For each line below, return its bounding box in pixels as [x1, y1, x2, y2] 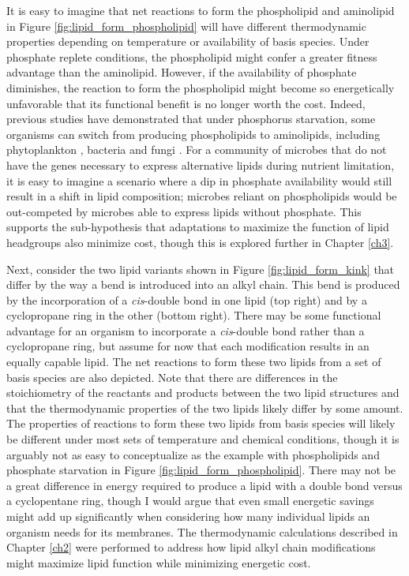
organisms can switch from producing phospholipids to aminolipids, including [6, 125, 381, 142]
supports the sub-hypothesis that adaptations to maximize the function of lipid [6, 219, 389, 235]
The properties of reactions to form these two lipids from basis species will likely [6, 415, 396, 432]
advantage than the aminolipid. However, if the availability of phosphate [6, 64, 357, 80]
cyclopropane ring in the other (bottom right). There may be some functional [6, 307, 381, 324]
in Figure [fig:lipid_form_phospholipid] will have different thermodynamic [6, 17, 366, 34]
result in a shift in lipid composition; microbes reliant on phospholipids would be [6, 188, 397, 204]
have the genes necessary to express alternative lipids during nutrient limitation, [6, 156, 395, 173]
